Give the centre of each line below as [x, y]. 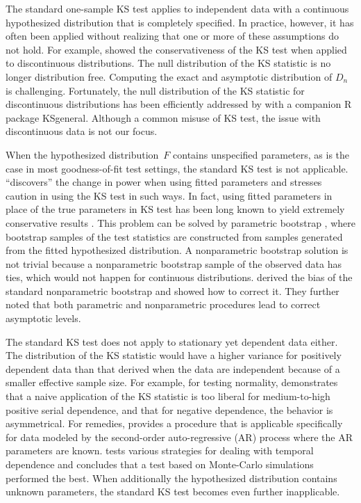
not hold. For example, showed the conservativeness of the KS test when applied [176, 49]
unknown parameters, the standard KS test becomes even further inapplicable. [173, 492]
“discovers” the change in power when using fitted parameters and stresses [164, 182]
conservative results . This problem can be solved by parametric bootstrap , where [180, 222]
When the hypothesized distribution [82, 154]
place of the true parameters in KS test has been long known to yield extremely [175, 209]
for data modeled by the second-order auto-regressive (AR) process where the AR [179, 437]
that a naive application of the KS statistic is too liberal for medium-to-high [168, 396]
